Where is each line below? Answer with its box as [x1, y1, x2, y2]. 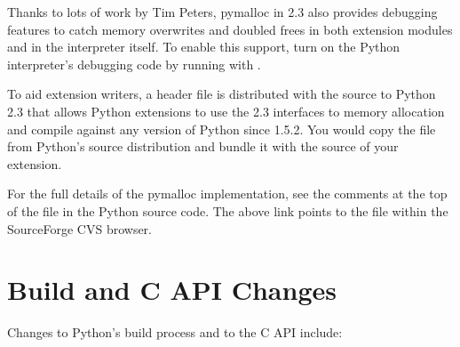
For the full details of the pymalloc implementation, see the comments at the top [7, 184, 448, 203]
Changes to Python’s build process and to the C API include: [7, 323, 343, 342]
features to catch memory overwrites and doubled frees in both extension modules [7, 20, 453, 38]
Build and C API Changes [7, 271, 337, 308]
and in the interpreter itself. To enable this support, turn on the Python [7, 37, 401, 56]
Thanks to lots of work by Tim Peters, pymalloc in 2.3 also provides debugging [7, 3, 438, 20]
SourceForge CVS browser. [7, 219, 152, 238]
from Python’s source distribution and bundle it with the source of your [7, 137, 399, 156]
